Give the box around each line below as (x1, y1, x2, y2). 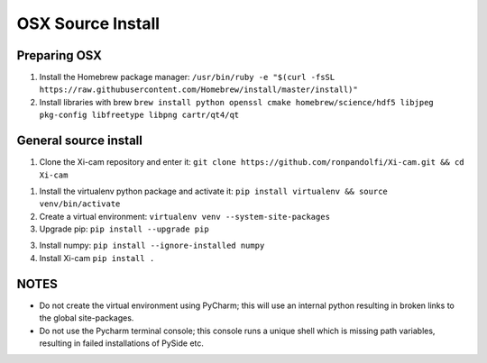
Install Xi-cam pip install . (39, 252, 155, 263)
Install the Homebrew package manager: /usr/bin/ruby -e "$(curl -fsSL (39, 72, 335, 83)
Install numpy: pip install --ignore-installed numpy (39, 240, 265, 251)
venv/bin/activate (39, 199, 121, 209)
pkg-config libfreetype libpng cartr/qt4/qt (39, 110, 240, 121)
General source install (16, 133, 143, 149)
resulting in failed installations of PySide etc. (39, 338, 205, 349)
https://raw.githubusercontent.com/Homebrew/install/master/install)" (39, 85, 358, 95)
